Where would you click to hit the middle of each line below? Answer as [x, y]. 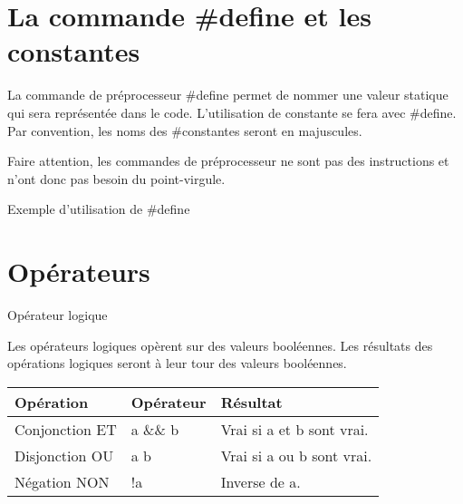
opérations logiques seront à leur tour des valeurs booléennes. [177, 363]
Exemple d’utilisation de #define [99, 209]
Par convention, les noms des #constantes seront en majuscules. [185, 130]
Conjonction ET [66, 429]
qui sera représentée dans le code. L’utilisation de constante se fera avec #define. [232, 112]
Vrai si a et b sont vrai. [294, 429]
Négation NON [62, 481]
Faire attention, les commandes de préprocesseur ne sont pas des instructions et [228, 161]
